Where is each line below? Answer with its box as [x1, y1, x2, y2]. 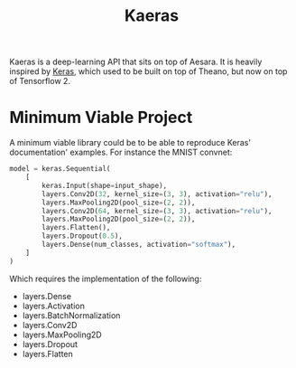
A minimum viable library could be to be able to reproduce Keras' [9, 137, 251, 148]
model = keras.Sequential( [9, 165, 111, 174]
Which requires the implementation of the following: [9, 273, 202, 284]
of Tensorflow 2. [9, 76, 70, 87]
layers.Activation [22, 300, 86, 311]
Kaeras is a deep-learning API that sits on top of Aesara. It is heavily [9, 56, 263, 68]
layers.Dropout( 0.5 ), [42, 231, 124, 241]
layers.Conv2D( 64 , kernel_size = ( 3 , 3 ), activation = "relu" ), [42, 206, 273, 215]
